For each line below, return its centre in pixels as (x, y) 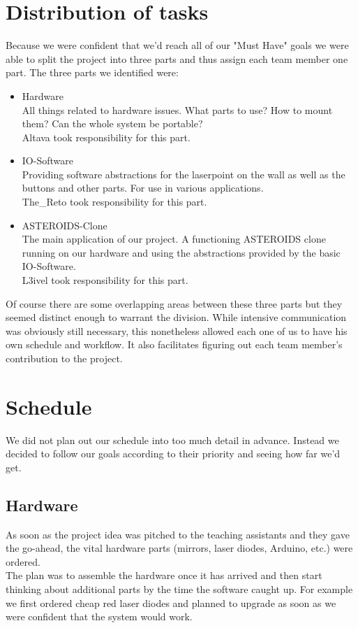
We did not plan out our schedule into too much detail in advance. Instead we (172, 440)
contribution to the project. (64, 358)
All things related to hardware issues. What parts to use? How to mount (177, 109)
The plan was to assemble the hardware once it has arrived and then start (164, 575)
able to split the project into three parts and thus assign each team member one (177, 58)
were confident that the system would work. (99, 616)
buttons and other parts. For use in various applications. (143, 188)
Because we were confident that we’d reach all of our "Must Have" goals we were (177, 45)
